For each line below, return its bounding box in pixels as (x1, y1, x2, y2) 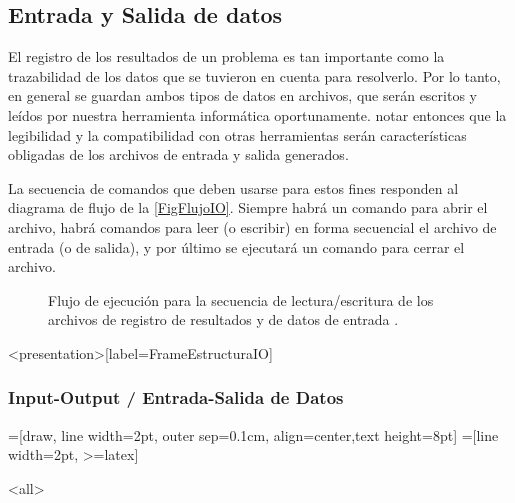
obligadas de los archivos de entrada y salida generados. (8, 144, 349, 165)
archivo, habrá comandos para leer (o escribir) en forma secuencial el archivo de (8, 216, 497, 237)
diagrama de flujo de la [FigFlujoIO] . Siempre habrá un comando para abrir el (8, 197, 488, 218)
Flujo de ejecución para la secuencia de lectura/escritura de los (48, 289, 434, 310)
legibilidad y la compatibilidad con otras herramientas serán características (8, 124, 467, 145)
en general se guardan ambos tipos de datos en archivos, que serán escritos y (8, 85, 477, 106)
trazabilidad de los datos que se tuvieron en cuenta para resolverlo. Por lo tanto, (8, 65, 501, 86)
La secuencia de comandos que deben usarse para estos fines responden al (8, 177, 459, 198)
